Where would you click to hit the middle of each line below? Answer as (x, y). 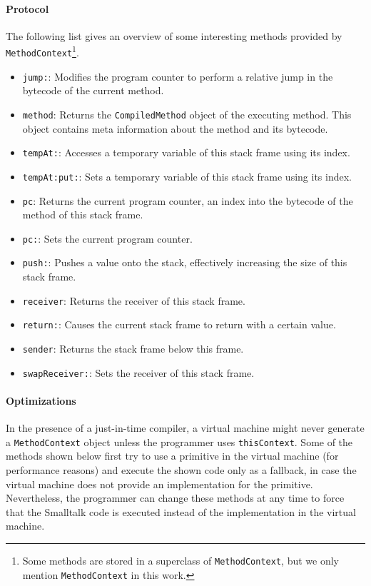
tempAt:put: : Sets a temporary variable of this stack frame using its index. (187, 176)
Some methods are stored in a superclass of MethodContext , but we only (181, 560)
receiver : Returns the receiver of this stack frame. (134, 300)
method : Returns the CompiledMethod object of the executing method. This (187, 114)
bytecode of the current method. (93, 90)
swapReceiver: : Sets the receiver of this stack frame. (138, 372)
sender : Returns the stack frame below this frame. (133, 348)
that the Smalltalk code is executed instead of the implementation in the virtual (181, 511)
